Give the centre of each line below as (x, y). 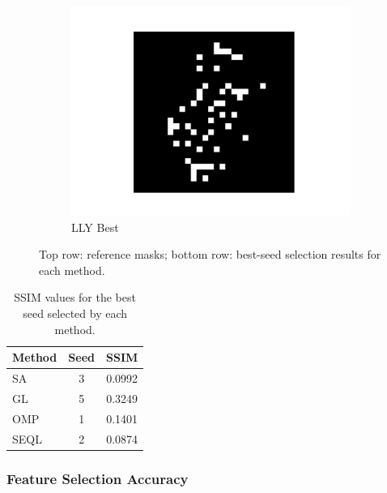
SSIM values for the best (75, 297)
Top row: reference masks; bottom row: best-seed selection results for (210, 254)
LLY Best (95, 227)
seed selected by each (75, 313)
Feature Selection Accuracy (98, 478)
